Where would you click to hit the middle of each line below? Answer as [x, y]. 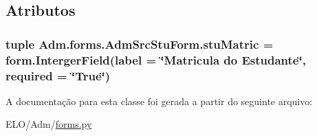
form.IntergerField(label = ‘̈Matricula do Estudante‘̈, [156, 59]
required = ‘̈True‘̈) [58, 75]
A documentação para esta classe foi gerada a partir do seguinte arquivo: [159, 101]
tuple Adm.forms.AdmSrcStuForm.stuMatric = [140, 44]
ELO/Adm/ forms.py [49, 124]
